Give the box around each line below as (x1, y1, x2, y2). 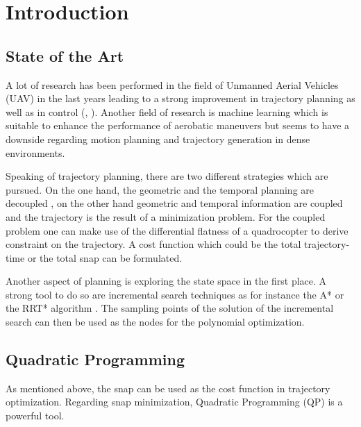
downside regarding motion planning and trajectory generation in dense (6, 131, 310, 146)
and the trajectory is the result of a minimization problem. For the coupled (6, 209, 326, 224)
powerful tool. (6, 408, 65, 423)
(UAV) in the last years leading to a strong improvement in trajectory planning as (6, 91, 355, 106)
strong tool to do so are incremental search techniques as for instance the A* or (6, 287, 344, 301)
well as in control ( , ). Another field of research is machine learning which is (6, 104, 328, 119)
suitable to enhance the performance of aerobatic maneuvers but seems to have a (6, 118, 350, 133)
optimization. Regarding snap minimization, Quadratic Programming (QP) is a (6, 394, 343, 409)
